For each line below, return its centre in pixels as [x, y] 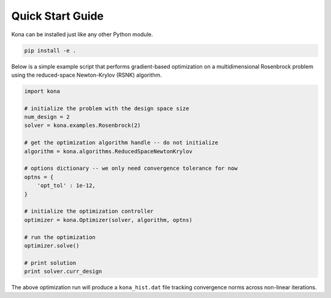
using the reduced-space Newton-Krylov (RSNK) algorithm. [86, 75]
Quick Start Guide [58, 16]
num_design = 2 [47, 117]
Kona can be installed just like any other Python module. [82, 34]
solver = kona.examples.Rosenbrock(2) [82, 125]
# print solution [50, 263]
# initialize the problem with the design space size [107, 108]
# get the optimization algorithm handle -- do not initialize [121, 143]
